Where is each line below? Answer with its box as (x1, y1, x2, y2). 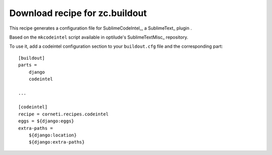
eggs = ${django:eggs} (18, 118, 75, 124)
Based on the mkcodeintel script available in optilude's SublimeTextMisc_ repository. (9, 34, 188, 40)
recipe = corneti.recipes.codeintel (18, 111, 109, 117)
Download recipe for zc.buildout (9, 8, 147, 19)
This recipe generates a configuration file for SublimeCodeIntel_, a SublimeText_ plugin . (9, 25, 192, 31)
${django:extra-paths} (28, 139, 85, 145)
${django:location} (28, 132, 77, 138)
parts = (18, 62, 37, 68)
